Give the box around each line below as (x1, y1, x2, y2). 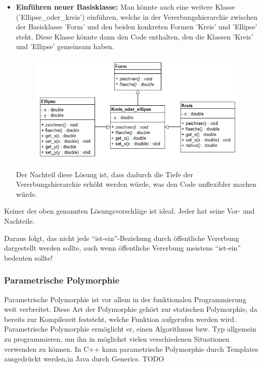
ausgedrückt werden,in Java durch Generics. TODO (4, 353, 164, 364)
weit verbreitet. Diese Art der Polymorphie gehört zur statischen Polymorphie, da (4, 304, 257, 314)
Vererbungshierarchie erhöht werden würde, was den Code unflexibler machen (16, 179, 257, 189)
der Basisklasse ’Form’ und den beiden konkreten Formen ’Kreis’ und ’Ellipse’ (16, 21, 257, 32)
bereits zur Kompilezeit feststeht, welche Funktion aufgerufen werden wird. (4, 313, 236, 324)
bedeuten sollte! (4, 252, 53, 263)
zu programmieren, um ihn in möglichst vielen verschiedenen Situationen (4, 334, 230, 344)
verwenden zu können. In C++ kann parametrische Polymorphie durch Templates (4, 343, 258, 354)
